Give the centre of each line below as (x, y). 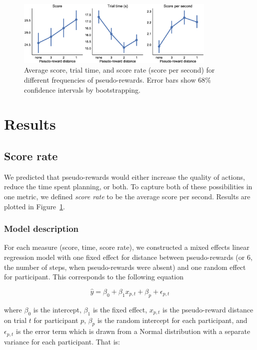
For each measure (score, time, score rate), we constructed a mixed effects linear (127, 247)
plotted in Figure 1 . (34, 206)
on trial (15, 320)
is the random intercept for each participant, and (172, 320)
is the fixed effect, (120, 309)
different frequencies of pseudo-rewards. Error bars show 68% (117, 80)
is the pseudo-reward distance (208, 309)
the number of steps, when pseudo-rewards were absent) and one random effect (125, 267)
